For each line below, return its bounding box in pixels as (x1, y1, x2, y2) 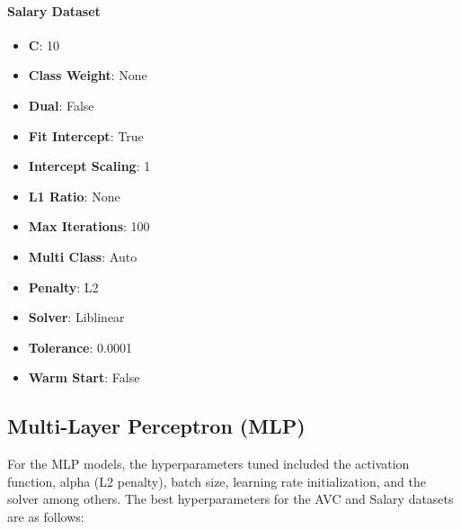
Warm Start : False (28, 368, 140, 387)
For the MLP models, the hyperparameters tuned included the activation (7, 454, 410, 473)
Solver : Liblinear (28, 308, 125, 327)
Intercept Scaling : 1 (28, 157, 151, 175)
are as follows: (7, 507, 84, 525)
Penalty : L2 (28, 277, 99, 296)
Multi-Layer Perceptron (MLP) (7, 412, 306, 440)
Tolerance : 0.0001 (28, 337, 132, 356)
